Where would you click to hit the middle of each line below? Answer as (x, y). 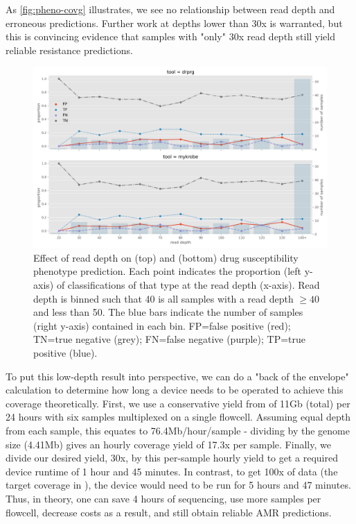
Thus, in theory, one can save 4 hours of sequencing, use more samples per (163, 498)
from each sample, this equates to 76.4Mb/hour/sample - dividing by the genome (178, 430)
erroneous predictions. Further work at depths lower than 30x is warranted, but (174, 23)
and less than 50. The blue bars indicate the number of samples (168, 312)
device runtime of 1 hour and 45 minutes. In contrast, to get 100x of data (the (172, 471)
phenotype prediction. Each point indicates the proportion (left (168, 271)
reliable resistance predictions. (69, 50)
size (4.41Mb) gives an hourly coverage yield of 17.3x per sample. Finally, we (168, 444)
